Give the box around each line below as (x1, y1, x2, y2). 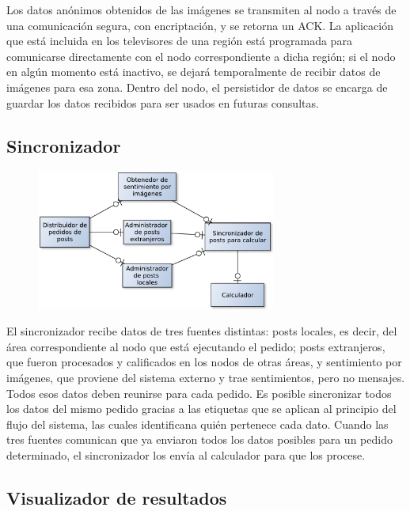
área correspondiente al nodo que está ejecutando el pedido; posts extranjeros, (6, 338, 385, 354)
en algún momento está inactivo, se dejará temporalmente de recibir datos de (6, 63, 381, 80)
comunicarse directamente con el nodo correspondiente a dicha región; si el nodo (6, 47, 396, 64)
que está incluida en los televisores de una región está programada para (6, 32, 352, 49)
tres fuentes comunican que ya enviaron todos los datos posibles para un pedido (6, 431, 393, 448)
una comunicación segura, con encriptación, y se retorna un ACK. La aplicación (6, 17, 393, 33)
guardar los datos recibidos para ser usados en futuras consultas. (6, 94, 319, 111)
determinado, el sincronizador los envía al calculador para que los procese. (6, 447, 366, 464)
